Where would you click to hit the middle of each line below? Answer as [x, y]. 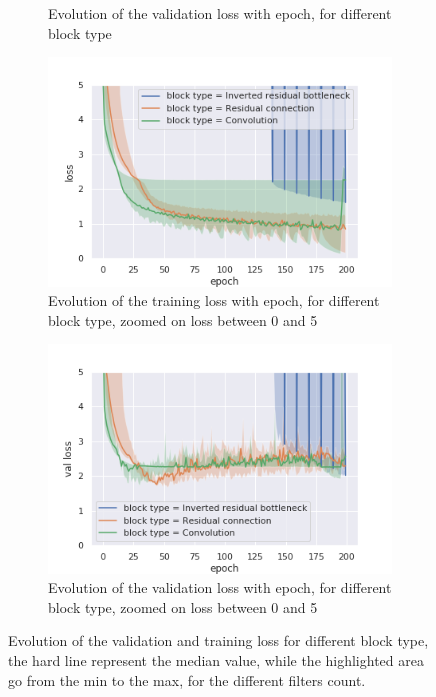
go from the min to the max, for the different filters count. [187, 679]
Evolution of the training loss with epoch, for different [214, 300]
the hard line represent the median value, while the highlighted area [216, 660]
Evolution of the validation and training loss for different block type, [218, 640]
